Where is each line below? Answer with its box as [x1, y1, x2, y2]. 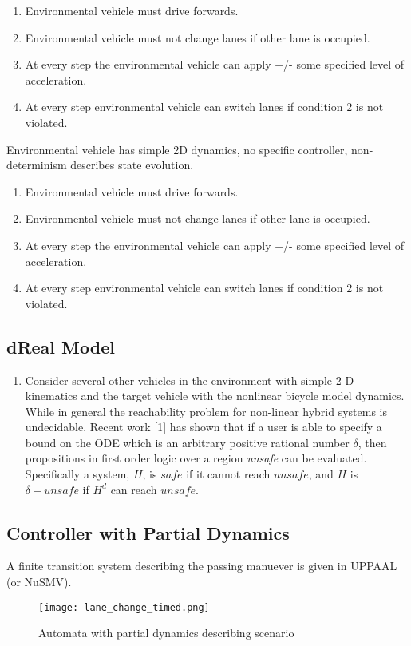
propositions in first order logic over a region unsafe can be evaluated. [25, 450, 367, 466]
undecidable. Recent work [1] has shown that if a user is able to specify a [25, 418, 382, 435]
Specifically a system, [25, 466, 130, 482]
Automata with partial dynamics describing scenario [38, 624, 294, 641]
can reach [110, 481, 157, 497]
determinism [6, 157, 67, 173]
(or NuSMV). [6, 573, 72, 590]
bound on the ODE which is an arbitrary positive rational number [25, 434, 350, 450]
